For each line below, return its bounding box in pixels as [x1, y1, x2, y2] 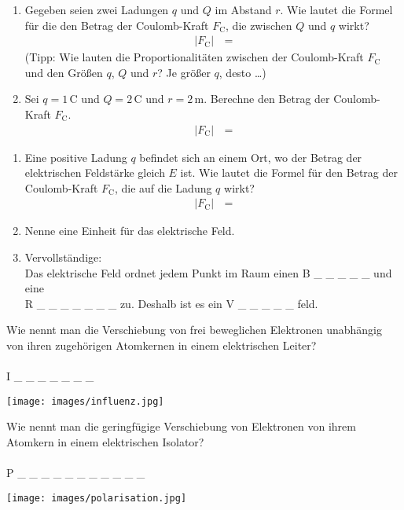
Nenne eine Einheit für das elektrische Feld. [24, 222, 235, 239]
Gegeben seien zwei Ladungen [24, 2, 169, 17]
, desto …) [219, 64, 266, 80]
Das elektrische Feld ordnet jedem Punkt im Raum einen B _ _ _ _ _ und [24, 264, 392, 281]
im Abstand [215, 2, 272, 17]
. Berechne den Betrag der [204, 90, 330, 107]
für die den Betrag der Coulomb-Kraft [24, 17, 209, 33]
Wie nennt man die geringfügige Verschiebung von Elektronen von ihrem [6, 418, 356, 435]
